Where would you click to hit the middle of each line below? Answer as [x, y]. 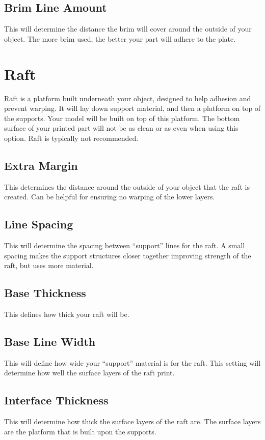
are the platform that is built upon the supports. [80, 431]
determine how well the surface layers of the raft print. [89, 373]
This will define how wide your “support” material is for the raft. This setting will [132, 362]
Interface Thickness [56, 400]
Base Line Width [50, 342]
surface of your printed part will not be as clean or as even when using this [121, 128]
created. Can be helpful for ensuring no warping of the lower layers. [110, 197]
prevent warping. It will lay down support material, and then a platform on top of [132, 108]
